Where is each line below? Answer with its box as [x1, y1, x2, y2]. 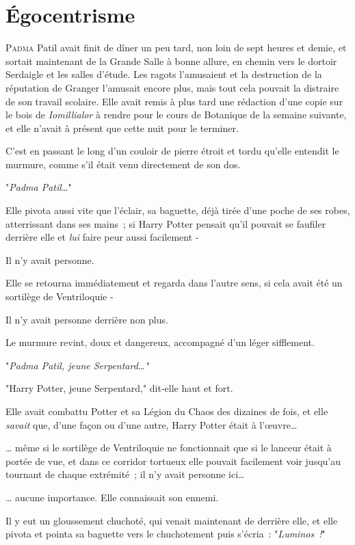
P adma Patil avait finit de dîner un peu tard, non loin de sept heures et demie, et [5, 40, 347, 55]
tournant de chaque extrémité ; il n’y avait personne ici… [5, 467, 245, 481]
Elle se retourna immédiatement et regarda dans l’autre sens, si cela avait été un [5, 276, 343, 290]
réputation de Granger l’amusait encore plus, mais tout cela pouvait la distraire [5, 80, 339, 94]
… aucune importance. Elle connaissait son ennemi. [5, 490, 219, 504]
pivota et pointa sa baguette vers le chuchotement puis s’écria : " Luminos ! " [5, 527, 326, 541]
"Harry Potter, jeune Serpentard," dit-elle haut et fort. [5, 381, 233, 395]
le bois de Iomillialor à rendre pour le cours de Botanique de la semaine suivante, [5, 107, 347, 122]
